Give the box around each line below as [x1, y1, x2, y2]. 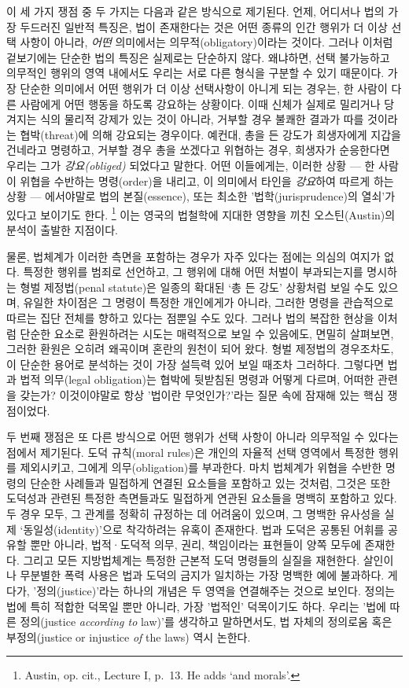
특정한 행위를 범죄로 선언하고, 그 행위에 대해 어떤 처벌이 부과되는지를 [23, 263, 363, 280]
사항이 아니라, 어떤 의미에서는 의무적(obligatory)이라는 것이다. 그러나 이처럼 [20, 34, 393, 50]
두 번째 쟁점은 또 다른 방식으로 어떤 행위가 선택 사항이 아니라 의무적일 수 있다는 [6, 429, 399, 445]
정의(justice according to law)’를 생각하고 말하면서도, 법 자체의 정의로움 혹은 [20, 613, 392, 630]
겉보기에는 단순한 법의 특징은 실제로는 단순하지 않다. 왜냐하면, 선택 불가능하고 [6, 49, 390, 65]
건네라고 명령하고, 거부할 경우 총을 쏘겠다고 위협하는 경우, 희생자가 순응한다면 [6, 142, 390, 158]
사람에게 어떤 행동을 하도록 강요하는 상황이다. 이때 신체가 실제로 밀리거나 [20, 95, 381, 112]
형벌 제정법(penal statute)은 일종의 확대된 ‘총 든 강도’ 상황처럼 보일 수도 [20, 278, 374, 295]
